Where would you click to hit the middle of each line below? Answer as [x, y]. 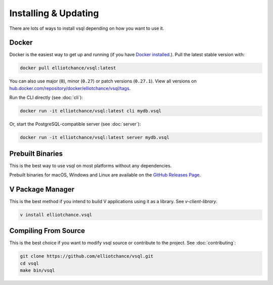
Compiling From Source [47, 231]
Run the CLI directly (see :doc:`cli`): [46, 98]
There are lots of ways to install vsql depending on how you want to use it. [87, 28]
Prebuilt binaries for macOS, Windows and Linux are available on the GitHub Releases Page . [105, 175]
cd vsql [29, 263]
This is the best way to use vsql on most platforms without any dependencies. [90, 165]
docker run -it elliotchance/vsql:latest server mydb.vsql [95, 137]
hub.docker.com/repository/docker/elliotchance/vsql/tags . [70, 88]
